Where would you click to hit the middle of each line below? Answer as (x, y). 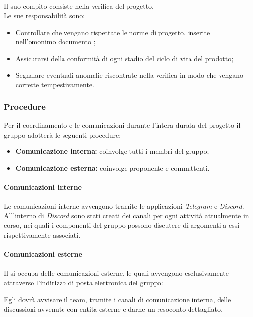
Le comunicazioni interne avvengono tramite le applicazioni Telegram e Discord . (124, 206)
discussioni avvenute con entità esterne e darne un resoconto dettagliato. (113, 309)
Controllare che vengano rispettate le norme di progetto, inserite (113, 32)
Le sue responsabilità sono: (45, 16)
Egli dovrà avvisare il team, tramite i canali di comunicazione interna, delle (118, 299)
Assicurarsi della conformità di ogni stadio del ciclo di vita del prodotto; (125, 58)
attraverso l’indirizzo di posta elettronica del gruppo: (84, 282)
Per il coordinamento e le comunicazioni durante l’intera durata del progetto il (122, 124)
